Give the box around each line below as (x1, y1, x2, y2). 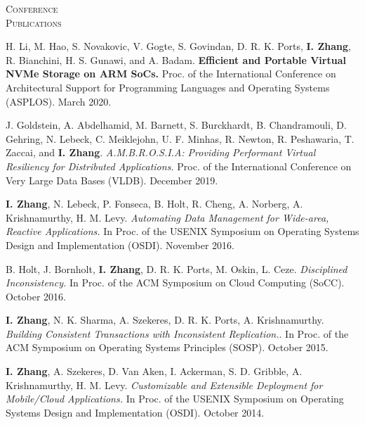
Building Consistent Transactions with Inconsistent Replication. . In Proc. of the (6, 326, 349, 341)
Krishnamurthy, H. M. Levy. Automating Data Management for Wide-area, (6, 210, 329, 224)
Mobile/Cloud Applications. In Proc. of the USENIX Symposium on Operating (6, 391, 344, 406)
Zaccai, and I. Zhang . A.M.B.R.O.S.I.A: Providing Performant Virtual (6, 145, 316, 160)
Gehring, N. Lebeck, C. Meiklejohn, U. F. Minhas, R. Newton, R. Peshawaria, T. (6, 131, 354, 146)
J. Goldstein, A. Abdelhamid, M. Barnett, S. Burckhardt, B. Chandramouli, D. (6, 118, 347, 132)
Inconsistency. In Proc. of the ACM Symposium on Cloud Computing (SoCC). (6, 275, 345, 290)
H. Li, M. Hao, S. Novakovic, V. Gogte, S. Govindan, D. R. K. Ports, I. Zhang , (6, 39, 351, 53)
